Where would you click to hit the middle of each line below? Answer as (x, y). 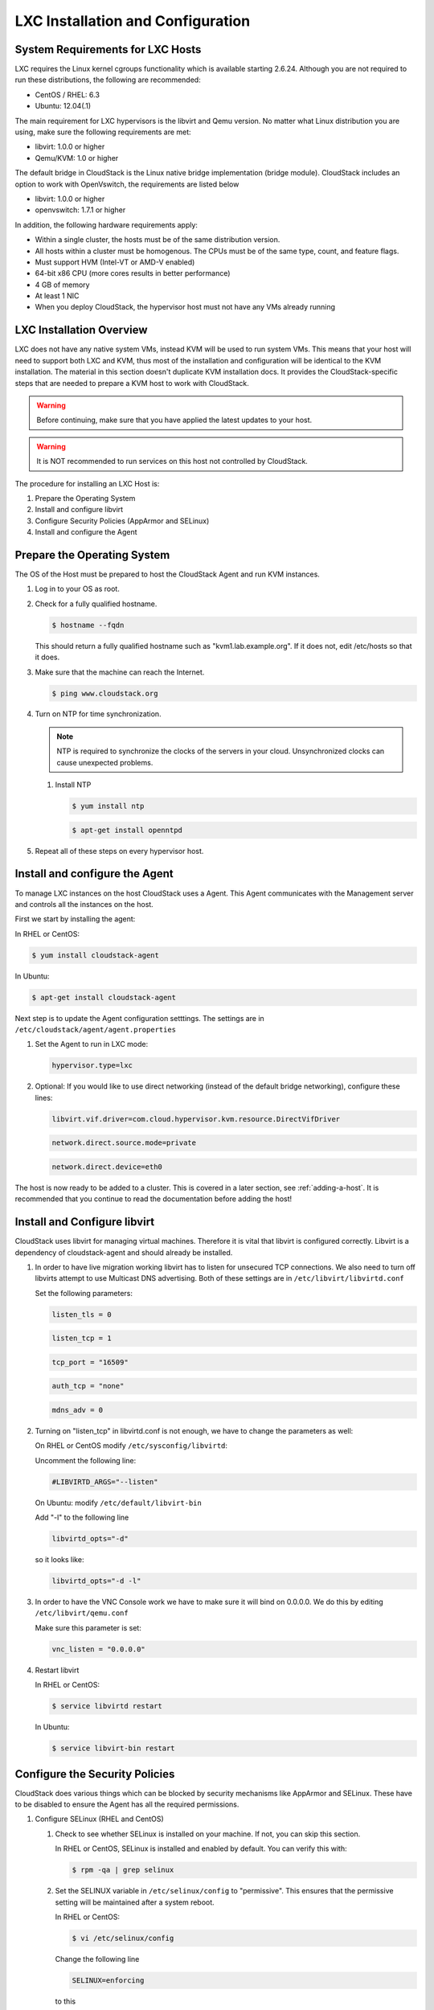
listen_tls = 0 (82, 1314)
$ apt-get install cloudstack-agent (104, 997)
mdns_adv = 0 (78, 1410)
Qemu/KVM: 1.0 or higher (77, 158)
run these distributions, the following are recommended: (108, 80)
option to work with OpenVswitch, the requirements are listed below (127, 184)
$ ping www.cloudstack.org (105, 693)
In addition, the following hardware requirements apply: (106, 224)
